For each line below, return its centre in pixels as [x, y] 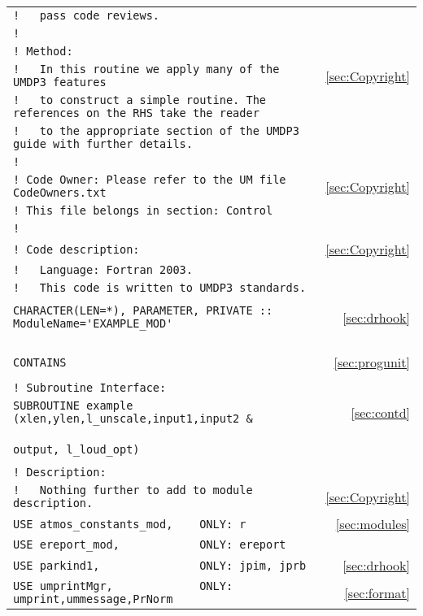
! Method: [43, 51]
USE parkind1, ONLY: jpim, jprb [160, 565]
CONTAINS [40, 362]
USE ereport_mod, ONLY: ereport [150, 544]
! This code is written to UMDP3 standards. [160, 288]
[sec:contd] [380, 412]
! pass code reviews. [87, 15]
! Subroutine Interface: [90, 388]
